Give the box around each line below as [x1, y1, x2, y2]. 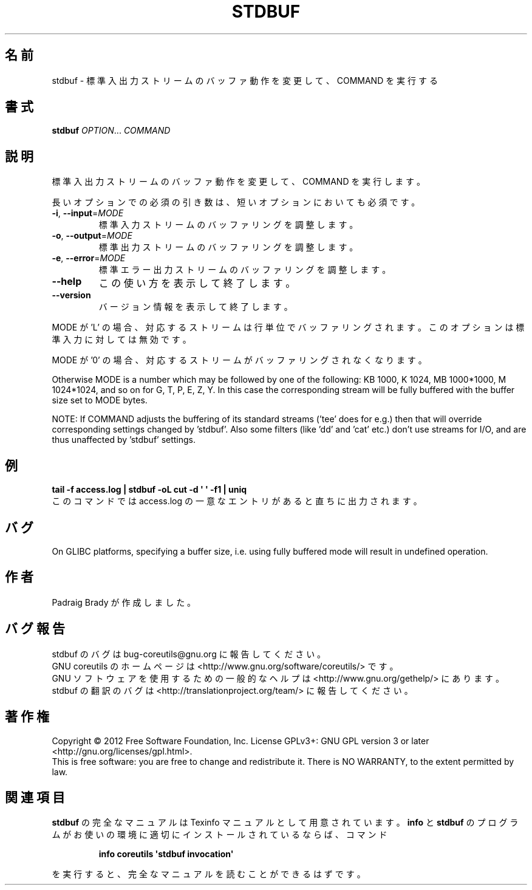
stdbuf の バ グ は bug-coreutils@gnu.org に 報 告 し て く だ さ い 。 [52, 648, 326, 659]
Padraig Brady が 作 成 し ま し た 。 [52, 597, 196, 608]
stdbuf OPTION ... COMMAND [52, 125, 171, 136]
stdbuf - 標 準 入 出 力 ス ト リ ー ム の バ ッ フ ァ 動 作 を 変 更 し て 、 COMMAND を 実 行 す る [52, 75, 438, 86]
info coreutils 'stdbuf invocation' [98, 849, 234, 860]
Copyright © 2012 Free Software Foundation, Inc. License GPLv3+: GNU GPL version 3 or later [52, 735, 429, 746]
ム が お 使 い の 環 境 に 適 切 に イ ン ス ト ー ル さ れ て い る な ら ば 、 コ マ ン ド [52, 829, 387, 840]
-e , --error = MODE [52, 253, 126, 264]
